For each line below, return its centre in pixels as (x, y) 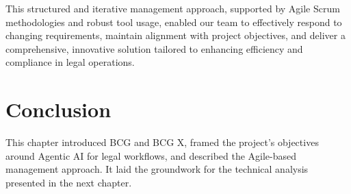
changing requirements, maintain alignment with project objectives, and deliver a (175, 35)
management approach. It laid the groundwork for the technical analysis (157, 169)
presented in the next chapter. (69, 182)
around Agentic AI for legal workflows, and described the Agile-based (151, 155)
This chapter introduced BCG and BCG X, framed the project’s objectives (162, 142)
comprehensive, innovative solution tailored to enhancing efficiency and (154, 48)
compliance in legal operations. (70, 62)
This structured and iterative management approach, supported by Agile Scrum (173, 8)
